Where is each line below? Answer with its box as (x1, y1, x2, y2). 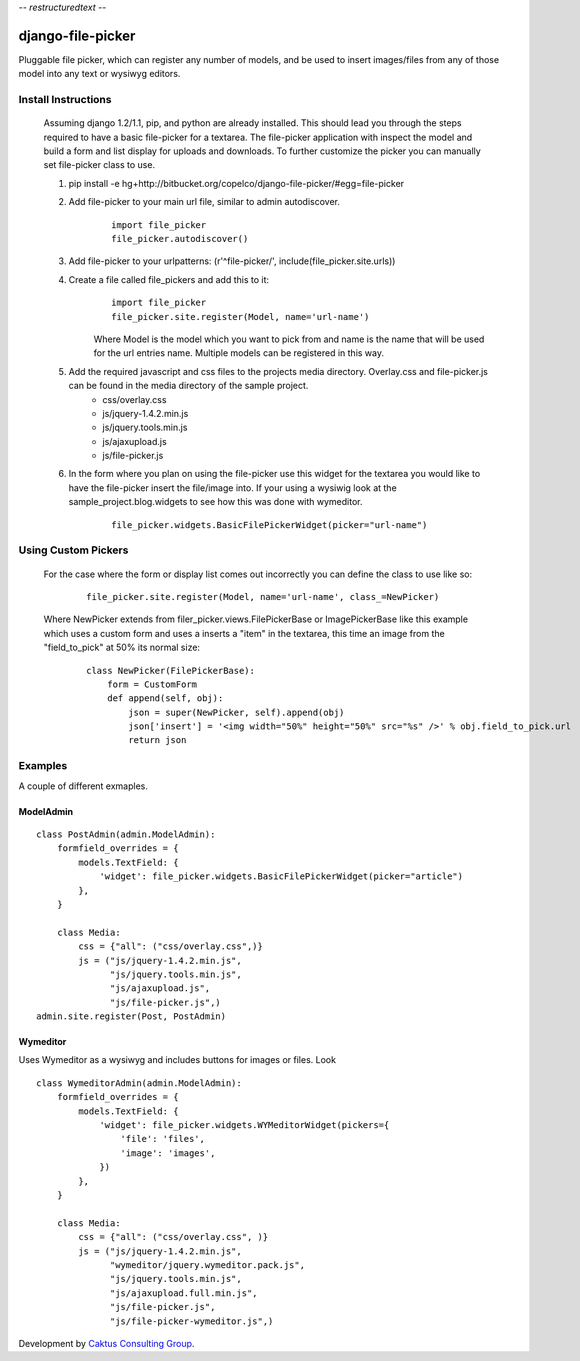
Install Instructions (18, 93, 112, 107)
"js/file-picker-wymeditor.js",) (110, 1315, 274, 1327)
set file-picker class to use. (43, 159, 155, 171)
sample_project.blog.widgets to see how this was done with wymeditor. (68, 496, 364, 508)
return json (128, 735, 187, 746)
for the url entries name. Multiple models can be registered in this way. (93, 347, 385, 359)
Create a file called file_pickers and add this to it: (68, 273, 270, 285)
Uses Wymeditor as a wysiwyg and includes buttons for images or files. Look (18, 1054, 337, 1066)
